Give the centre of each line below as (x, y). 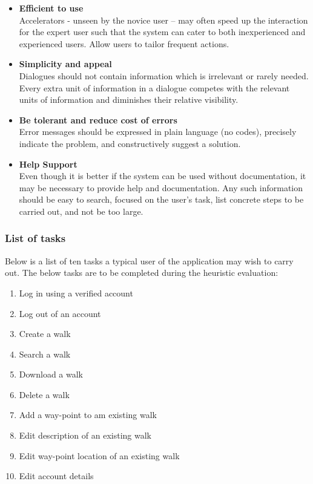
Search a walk (45, 354)
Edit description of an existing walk (85, 435)
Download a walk (51, 374)
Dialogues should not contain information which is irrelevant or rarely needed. (164, 75)
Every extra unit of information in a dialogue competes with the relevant (154, 87)
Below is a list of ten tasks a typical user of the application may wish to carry (149, 260)
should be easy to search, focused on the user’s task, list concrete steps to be (161, 199)
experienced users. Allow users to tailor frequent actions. (124, 43)
